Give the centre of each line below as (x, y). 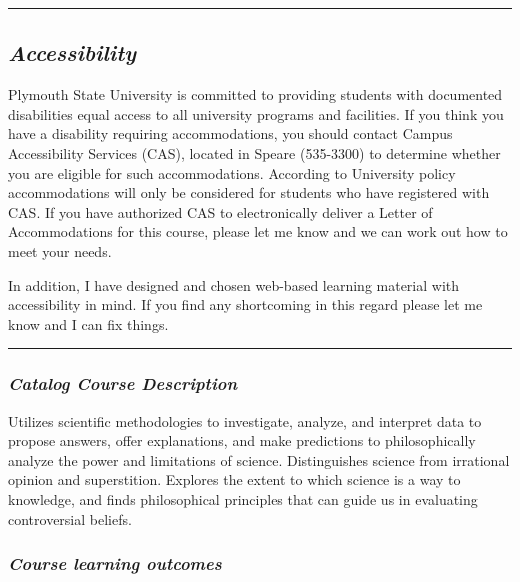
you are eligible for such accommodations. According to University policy (232, 172)
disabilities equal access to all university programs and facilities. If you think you (256, 113)
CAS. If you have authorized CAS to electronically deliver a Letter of (220, 211)
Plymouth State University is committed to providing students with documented (255, 94)
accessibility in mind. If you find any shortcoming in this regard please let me (245, 304)
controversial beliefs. (70, 518)
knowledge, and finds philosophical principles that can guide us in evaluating (243, 498)
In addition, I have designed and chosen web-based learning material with (234, 284)
